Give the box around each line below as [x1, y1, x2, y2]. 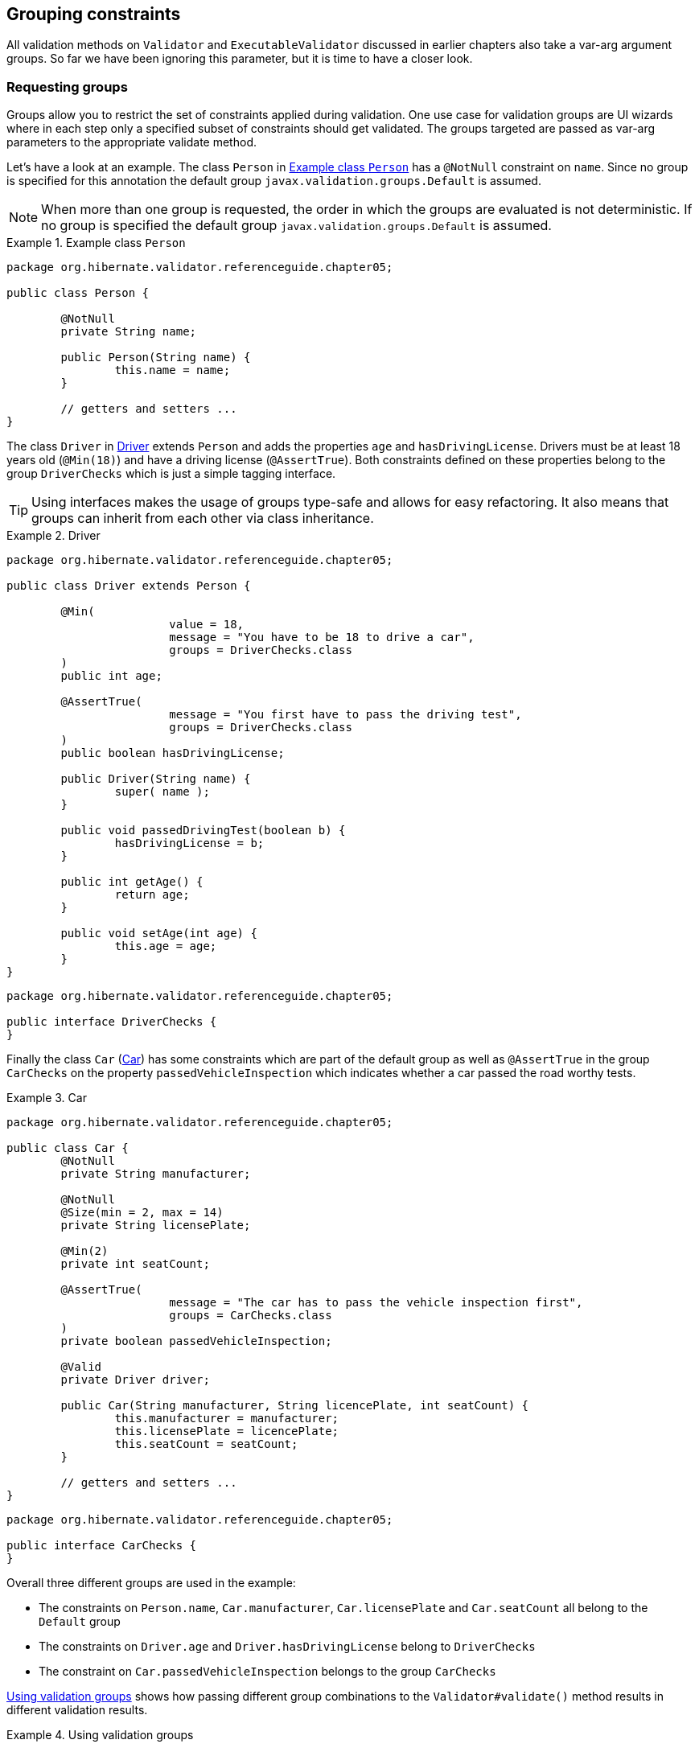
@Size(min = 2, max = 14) [60, 1206, 224, 1219]
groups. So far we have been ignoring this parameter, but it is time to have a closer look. [6, 51, 473, 66]
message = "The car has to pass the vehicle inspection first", [169, 1296, 583, 1310]
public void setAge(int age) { [60, 927, 257, 940]
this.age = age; [114, 940, 217, 953]
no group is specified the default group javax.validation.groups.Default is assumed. [41, 217, 552, 234]
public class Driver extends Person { [6, 579, 251, 593]
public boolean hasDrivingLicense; [60, 746, 285, 760]
